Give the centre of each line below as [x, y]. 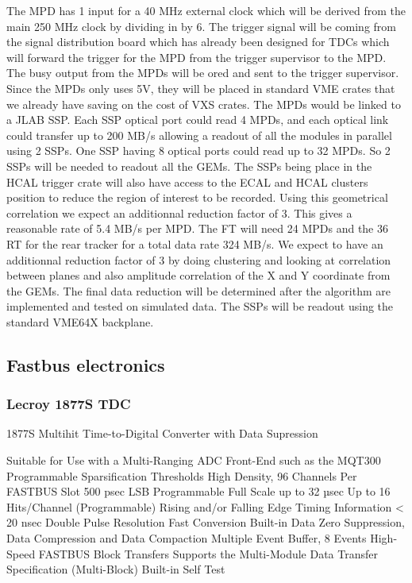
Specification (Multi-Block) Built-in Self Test [116, 569]
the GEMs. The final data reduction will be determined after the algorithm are [198, 290]
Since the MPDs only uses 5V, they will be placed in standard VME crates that [201, 88]
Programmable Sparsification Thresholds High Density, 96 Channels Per [182, 475]
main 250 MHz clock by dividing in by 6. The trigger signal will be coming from [201, 26]
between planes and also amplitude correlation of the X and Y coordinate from [198, 275]
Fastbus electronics [86, 364]
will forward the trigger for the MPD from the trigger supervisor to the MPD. [196, 57]
